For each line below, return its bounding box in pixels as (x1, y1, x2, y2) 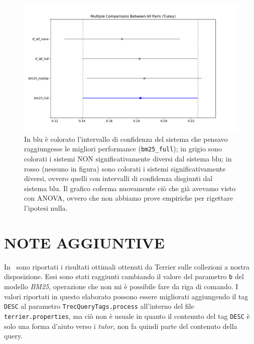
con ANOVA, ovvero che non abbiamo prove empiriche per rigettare (24, 193, 233, 203)
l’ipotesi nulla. (24, 203, 68, 213)
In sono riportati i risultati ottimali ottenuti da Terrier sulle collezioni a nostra (4, 261, 250, 272)
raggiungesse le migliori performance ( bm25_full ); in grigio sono (24, 143, 222, 154)
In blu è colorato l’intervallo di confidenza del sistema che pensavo (24, 133, 228, 144)
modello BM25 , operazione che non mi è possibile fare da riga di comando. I (4, 281, 238, 292)
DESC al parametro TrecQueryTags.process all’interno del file (4, 301, 194, 311)
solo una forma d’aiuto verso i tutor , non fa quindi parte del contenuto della (4, 320, 237, 331)
